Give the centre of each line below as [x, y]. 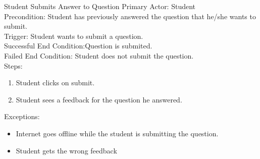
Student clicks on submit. [55, 83]
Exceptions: [22, 116]
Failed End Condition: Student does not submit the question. [99, 55]
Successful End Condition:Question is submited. [78, 46]
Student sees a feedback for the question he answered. [99, 99]
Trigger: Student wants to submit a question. [74, 36]
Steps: [13, 65]
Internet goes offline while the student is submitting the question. [117, 133]
